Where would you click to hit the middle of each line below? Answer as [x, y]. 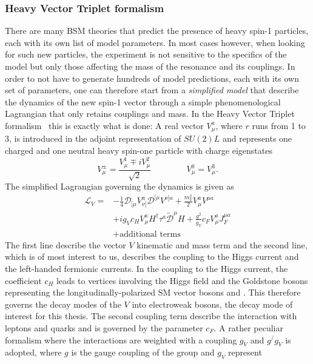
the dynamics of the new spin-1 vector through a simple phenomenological [143, 101]
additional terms [150, 234]
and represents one [257, 138]
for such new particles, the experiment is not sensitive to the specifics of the [146, 54]
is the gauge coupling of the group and [143, 352]
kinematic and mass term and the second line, [222, 244]
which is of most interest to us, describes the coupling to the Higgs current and [152, 256]
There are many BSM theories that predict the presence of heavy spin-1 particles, [157, 31]
